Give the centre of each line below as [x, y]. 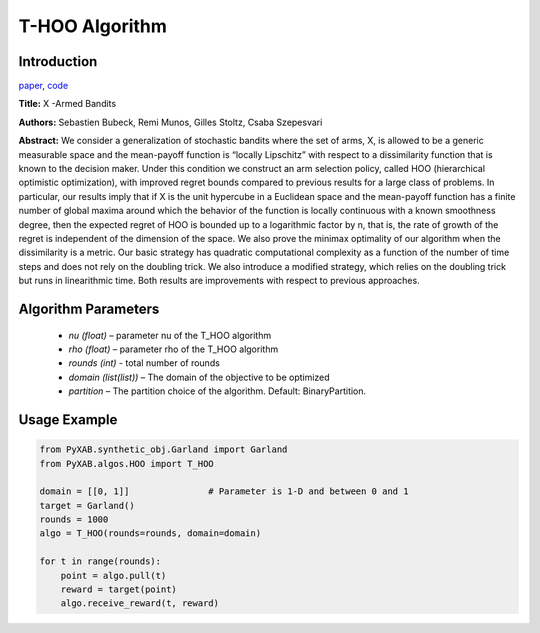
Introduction [58, 61]
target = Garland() [87, 505]
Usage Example [68, 419]
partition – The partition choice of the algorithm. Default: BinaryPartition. [217, 391]
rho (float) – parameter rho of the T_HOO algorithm [173, 349]
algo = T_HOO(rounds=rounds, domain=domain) [150, 533]
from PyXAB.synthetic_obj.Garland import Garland [163, 449]
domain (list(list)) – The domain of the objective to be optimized [199, 377]
